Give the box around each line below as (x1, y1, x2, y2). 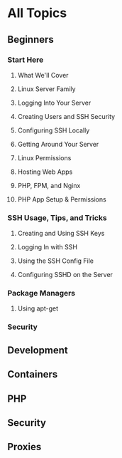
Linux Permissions (17, 153, 72, 162)
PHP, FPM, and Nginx (17, 181, 81, 189)
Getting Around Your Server (17, 140, 99, 148)
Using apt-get (17, 304, 59, 313)
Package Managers (7, 288, 76, 298)
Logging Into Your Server (17, 98, 91, 107)
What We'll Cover (17, 71, 69, 79)
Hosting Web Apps (17, 167, 73, 176)
